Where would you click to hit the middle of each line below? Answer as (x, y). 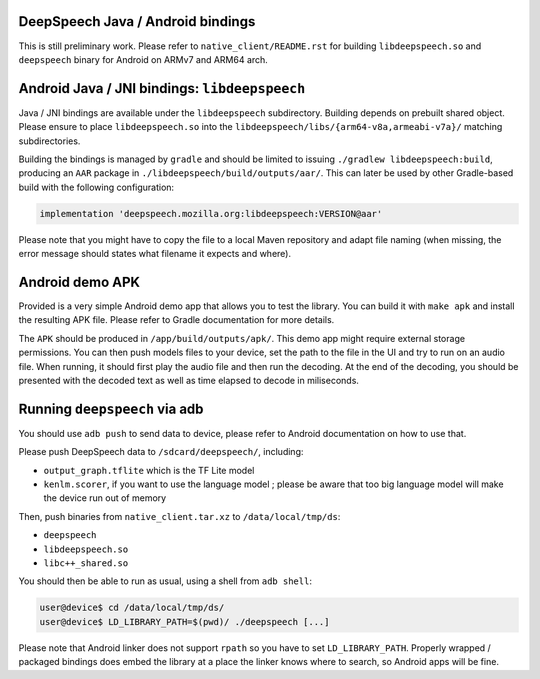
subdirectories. (49, 141)
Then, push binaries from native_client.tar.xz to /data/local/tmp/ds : (179, 516)
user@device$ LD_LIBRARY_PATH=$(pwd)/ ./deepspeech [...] (184, 621)
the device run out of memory (105, 498)
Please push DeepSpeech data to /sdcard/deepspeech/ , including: (161, 452)
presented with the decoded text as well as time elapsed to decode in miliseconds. (189, 380)
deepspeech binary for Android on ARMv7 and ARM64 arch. (143, 59)
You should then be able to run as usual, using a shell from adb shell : (165, 581)
